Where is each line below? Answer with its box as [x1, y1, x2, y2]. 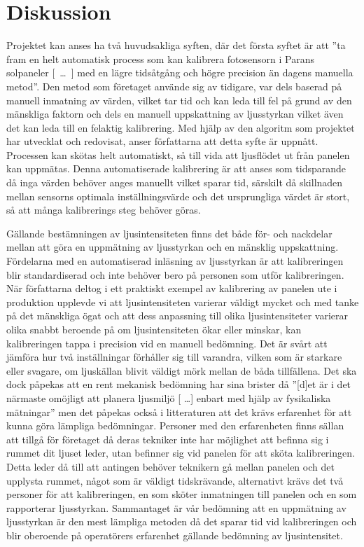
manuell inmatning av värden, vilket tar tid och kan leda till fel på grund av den [6, 92, 352, 107]
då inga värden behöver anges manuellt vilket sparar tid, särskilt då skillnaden [6, 175, 343, 190]
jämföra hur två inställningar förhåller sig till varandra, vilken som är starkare [6, 349, 342, 364]
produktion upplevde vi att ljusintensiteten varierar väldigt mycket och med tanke [6, 294, 359, 309]
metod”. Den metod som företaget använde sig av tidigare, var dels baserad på [6, 78, 342, 93]
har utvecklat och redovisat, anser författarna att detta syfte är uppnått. [6, 134, 318, 148]
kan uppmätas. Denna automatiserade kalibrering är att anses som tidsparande [6, 161, 346, 176]
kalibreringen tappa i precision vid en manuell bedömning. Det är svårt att [6, 335, 328, 350]
